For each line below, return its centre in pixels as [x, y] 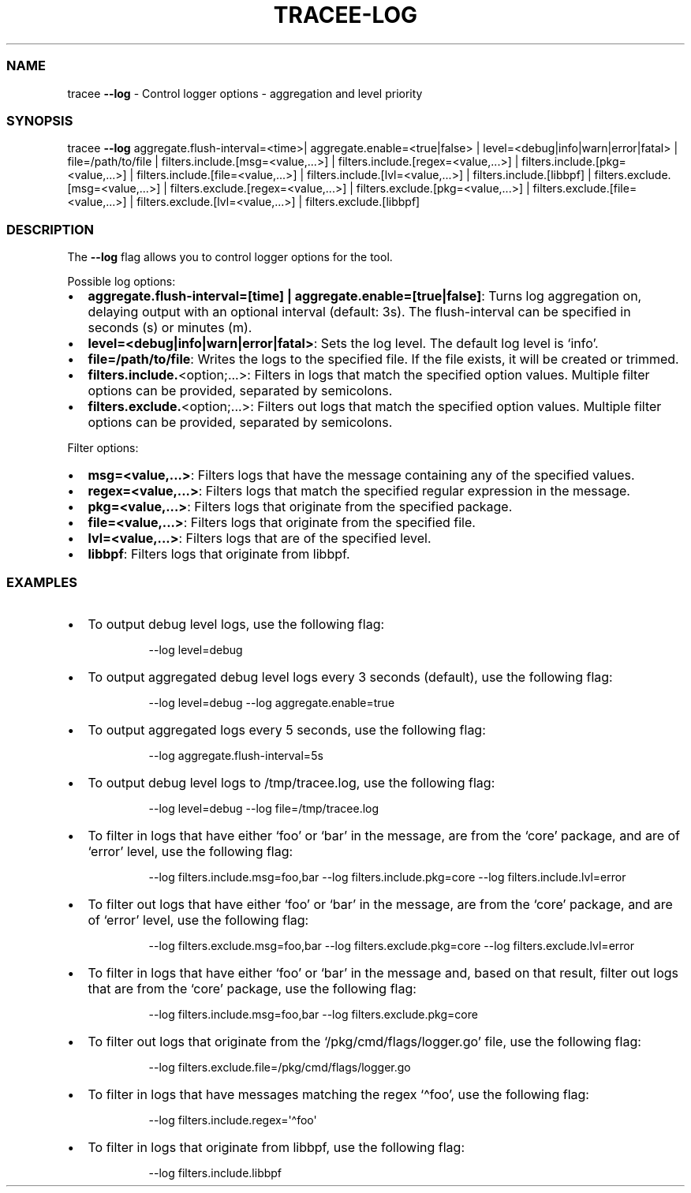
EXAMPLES [42, 583]
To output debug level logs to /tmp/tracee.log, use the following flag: [291, 782]
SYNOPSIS [40, 120]
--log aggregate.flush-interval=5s [236, 755]
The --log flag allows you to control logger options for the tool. [230, 257]
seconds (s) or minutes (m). [170, 327]
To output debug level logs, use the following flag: [236, 624]
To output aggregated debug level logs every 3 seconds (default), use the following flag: [350, 677]
